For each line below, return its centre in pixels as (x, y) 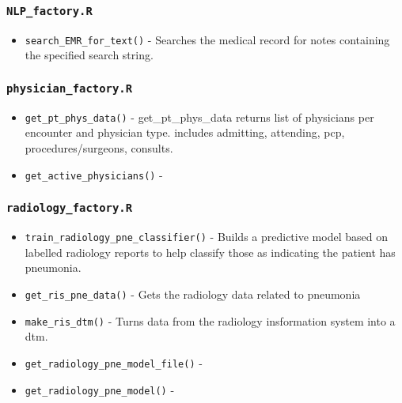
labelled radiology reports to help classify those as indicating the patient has (210, 252)
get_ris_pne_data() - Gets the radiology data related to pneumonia (193, 294)
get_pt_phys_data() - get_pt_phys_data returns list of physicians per (199, 117)
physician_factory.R (70, 88)
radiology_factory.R (70, 208)
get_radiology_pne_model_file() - (114, 362)
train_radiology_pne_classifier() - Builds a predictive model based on (206, 237)
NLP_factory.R (49, 11)
